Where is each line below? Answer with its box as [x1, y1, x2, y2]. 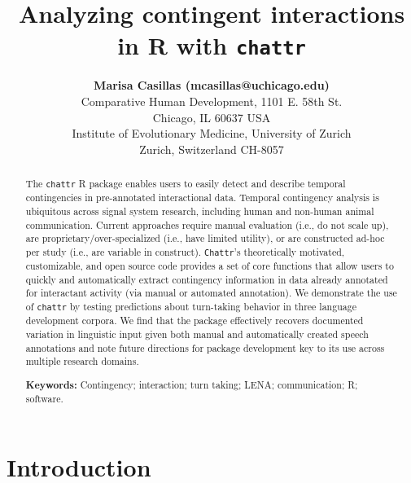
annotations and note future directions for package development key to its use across [25, 340, 385, 354]
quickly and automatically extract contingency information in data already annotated [25, 272, 388, 286]
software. [25, 392, 63, 406]
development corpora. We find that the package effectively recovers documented [25, 314, 364, 327]
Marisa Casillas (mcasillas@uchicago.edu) [94, 77, 330, 94]
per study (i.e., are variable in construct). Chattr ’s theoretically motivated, [25, 244, 345, 258]
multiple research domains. [25, 354, 139, 368]
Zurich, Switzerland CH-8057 [139, 140, 284, 157]
